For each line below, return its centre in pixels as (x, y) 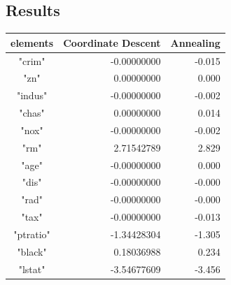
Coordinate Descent (112, 42)
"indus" (32, 95)
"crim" (32, 60)
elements (32, 42)
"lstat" (32, 269)
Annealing (195, 42)
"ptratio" (32, 234)
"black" (32, 251)
